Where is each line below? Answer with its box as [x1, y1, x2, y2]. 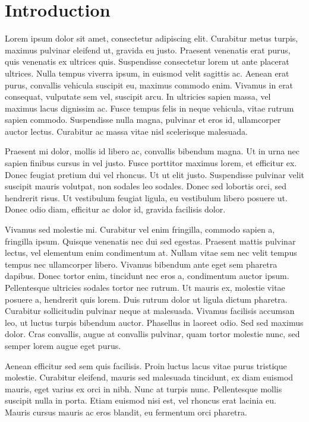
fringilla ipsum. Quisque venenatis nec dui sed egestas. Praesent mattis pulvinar [5, 234, 296, 247]
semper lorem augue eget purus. [5, 339, 121, 351]
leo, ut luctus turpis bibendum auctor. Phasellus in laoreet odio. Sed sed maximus [5, 316, 304, 328]
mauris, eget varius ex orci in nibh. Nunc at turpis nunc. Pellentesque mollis [5, 382, 282, 395]
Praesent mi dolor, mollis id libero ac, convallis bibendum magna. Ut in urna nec [5, 145, 300, 157]
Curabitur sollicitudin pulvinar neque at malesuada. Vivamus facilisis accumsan [5, 304, 295, 317]
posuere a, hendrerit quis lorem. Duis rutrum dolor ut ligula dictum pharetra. [5, 293, 288, 305]
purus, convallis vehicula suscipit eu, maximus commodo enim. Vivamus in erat [5, 78, 294, 91]
